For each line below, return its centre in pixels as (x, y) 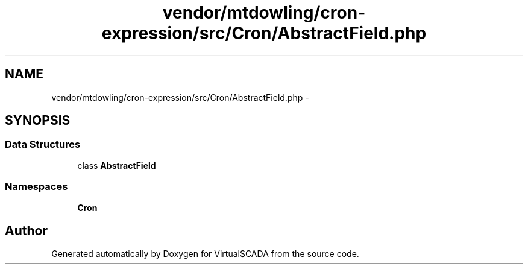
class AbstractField (117, 165)
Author (26, 230)
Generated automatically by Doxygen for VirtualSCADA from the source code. (205, 254)
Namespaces (36, 187)
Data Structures (43, 144)
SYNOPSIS (38, 121)
